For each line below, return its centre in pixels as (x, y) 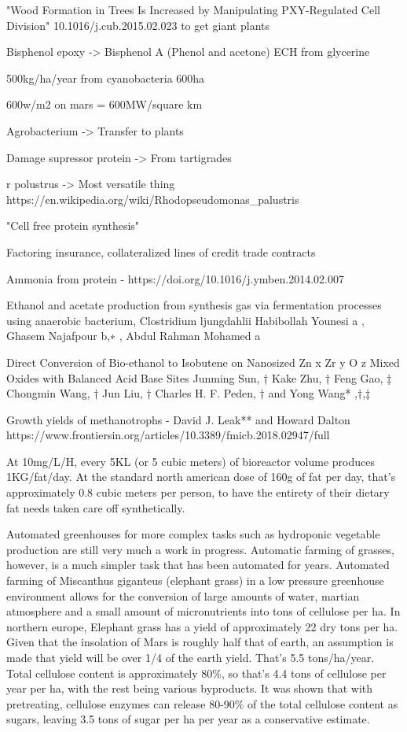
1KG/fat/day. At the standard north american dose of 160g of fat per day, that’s (201, 477)
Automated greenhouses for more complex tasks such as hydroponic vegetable (193, 534)
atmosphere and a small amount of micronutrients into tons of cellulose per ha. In (203, 611)
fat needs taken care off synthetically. (96, 507)
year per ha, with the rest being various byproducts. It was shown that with (190, 688)
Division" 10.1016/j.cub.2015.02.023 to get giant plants (138, 25)
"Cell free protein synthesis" (73, 226)
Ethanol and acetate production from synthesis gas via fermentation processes (194, 305)
